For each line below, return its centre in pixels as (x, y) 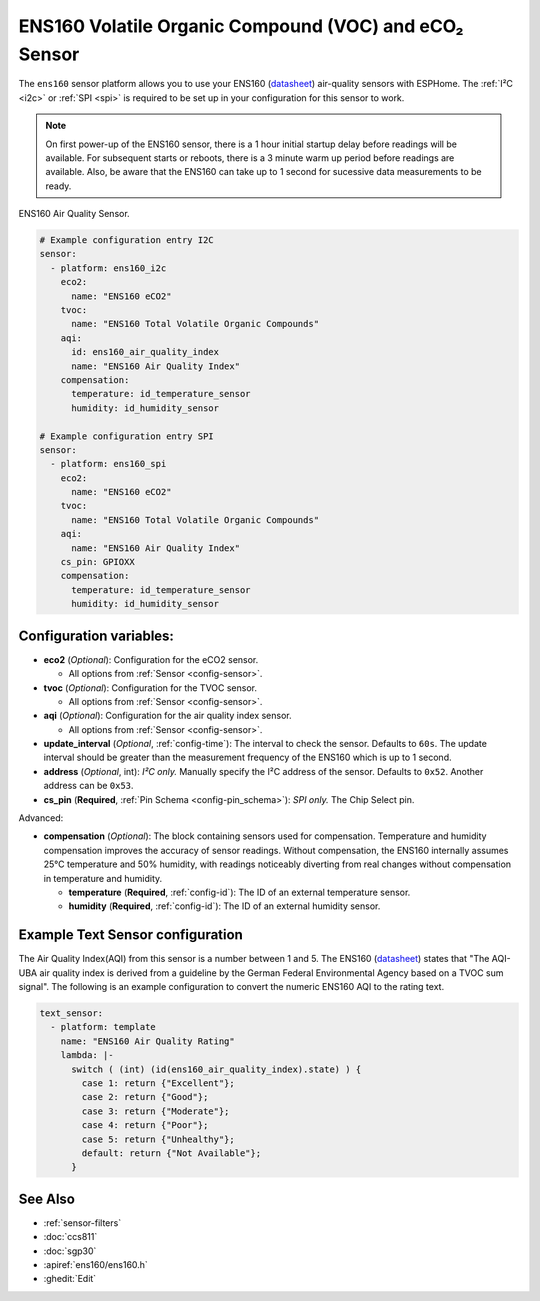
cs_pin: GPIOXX (97, 562)
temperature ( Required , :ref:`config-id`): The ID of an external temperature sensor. (239, 892)
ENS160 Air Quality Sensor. (74, 214)
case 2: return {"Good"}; (145, 1097)
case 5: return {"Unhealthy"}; (158, 1139)
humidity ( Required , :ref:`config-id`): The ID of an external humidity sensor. (224, 906)
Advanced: (41, 818)
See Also (46, 1198)
